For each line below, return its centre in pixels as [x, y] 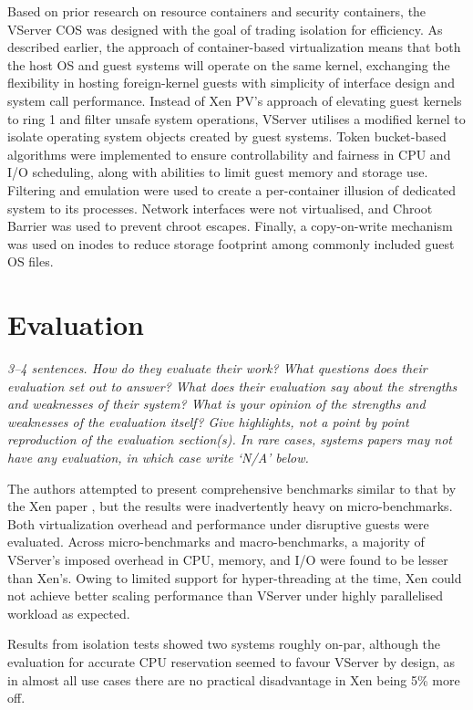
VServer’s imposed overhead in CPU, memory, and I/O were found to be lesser [228, 559]
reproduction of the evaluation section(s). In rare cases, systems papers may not [230, 439]
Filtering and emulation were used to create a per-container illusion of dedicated [232, 189]
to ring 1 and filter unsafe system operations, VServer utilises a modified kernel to [236, 118]
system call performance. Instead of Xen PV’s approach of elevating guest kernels [235, 100]
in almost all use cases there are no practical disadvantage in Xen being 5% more [234, 679]
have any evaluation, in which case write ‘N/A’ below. [158, 457]
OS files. [31, 261]
